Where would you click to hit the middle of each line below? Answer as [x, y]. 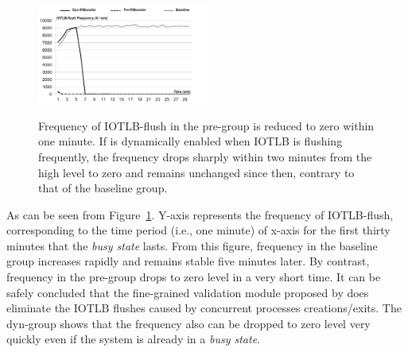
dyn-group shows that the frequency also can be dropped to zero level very [188, 323]
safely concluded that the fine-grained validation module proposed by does [188, 292]
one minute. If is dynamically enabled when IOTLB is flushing [190, 141]
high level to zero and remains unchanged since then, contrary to [196, 172]
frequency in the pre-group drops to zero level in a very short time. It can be [194, 277]
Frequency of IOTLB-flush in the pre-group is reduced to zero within [206, 125]
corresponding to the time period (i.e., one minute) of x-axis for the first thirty [198, 230]
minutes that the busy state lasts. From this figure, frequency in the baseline [192, 245]
